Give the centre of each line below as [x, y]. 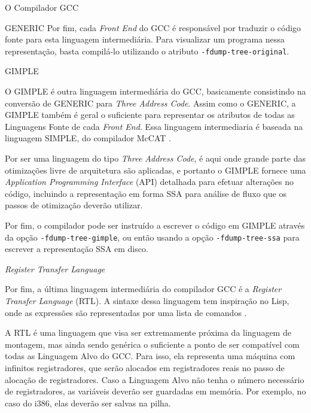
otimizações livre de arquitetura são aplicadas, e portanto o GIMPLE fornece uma [155, 170]
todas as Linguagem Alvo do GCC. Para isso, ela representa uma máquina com [150, 356]
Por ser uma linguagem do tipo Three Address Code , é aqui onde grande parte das [155, 158]
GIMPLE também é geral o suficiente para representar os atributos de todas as [150, 115]
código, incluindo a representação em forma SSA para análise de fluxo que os [146, 193]
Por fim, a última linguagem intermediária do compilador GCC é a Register [143, 289]
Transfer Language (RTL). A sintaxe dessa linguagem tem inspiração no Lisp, [147, 300]
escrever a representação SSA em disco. [77, 249]
